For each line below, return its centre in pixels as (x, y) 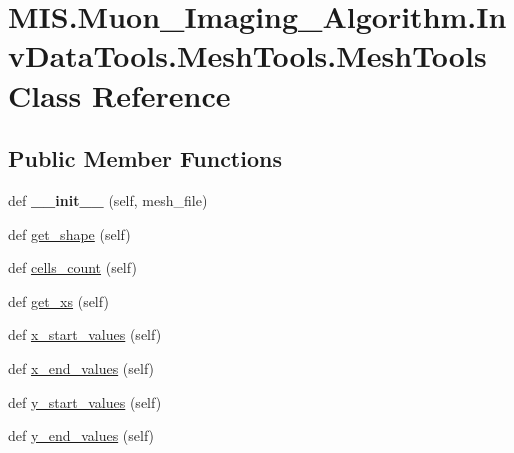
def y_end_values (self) (81, 435)
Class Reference (119, 94)
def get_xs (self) (58, 300)
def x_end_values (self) (81, 367)
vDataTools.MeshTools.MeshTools (247, 55)
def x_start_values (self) (85, 334)
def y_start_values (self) (85, 401)
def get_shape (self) (69, 233)
